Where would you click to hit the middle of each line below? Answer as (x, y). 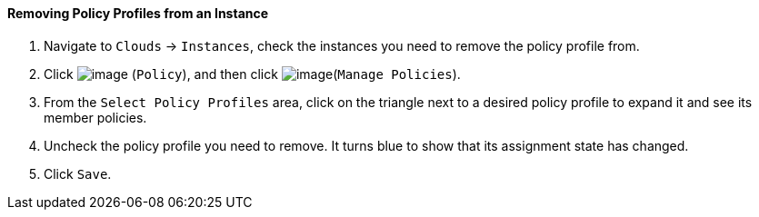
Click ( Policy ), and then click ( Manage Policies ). (252, 74)
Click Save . (78, 173)
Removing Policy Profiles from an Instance (138, 13)
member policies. (95, 117)
